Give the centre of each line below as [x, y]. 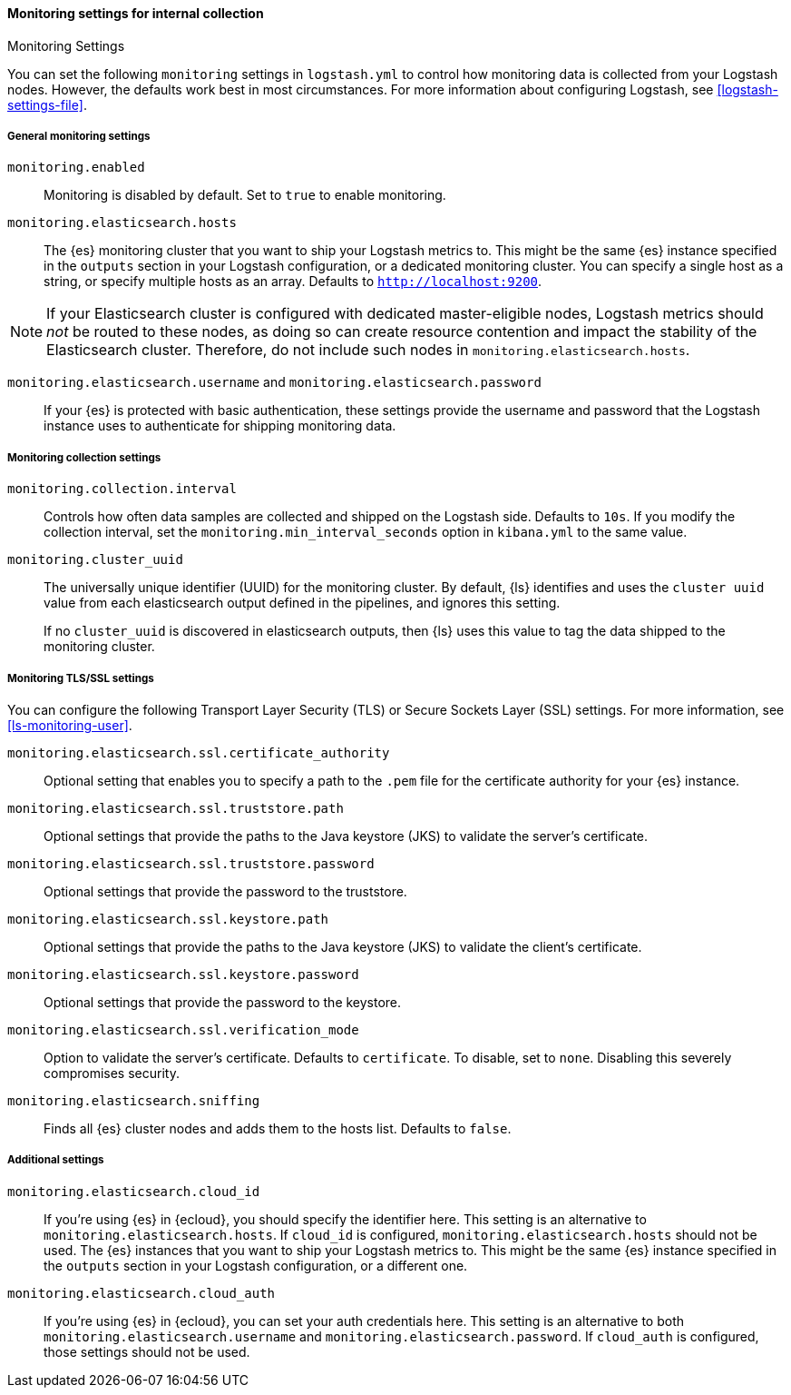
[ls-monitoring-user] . [70, 725]
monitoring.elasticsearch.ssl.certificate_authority [199, 752]
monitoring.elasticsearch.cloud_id [134, 1191]
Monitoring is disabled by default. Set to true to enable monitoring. [245, 195]
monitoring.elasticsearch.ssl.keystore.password [183, 974]
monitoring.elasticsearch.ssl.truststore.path [176, 808]
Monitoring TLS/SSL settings [81, 678]
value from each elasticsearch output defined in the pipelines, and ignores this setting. [302, 603]
